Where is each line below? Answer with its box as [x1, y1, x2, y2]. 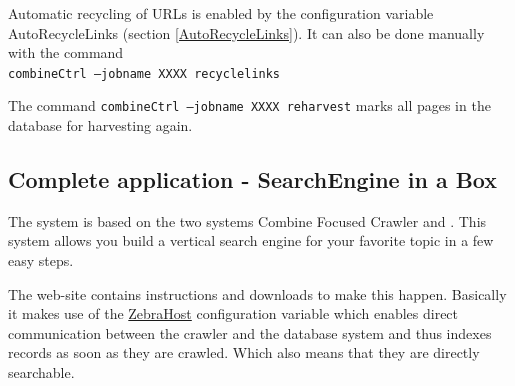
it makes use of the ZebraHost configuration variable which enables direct [8, 303, 459, 324]
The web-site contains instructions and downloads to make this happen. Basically [8, 283, 507, 304]
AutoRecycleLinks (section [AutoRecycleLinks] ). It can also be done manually [8, 22, 485, 43]
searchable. [8, 362, 75, 383]
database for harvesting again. [8, 115, 193, 136]
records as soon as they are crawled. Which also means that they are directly [8, 342, 480, 363]
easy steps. [8, 250, 74, 271]
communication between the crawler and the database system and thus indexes [8, 322, 492, 343]
